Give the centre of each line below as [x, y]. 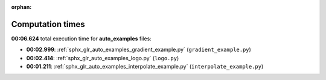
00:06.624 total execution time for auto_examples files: [81, 38]
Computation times [48, 24]
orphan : [21, 7]
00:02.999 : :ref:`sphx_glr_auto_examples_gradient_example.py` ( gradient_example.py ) [139, 50]
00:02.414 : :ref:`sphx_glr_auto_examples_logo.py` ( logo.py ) [103, 58]
